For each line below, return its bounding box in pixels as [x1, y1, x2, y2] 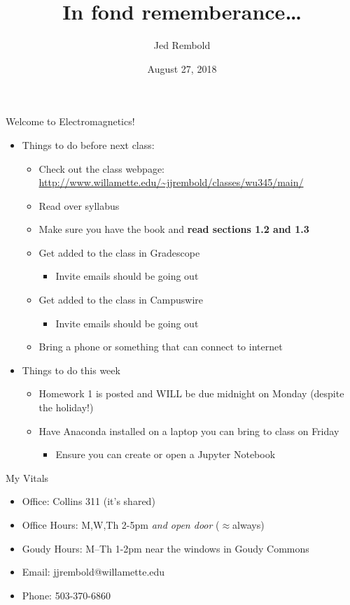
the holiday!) [38, 400, 94, 415]
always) [232, 518, 265, 532]
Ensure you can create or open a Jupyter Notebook [55, 447, 276, 462]
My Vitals [6, 470, 49, 485]
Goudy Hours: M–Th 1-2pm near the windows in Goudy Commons [22, 541, 309, 555]
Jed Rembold [153, 38, 211, 52]
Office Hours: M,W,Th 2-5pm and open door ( [22, 518, 220, 532]
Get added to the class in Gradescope [38, 245, 200, 259]
